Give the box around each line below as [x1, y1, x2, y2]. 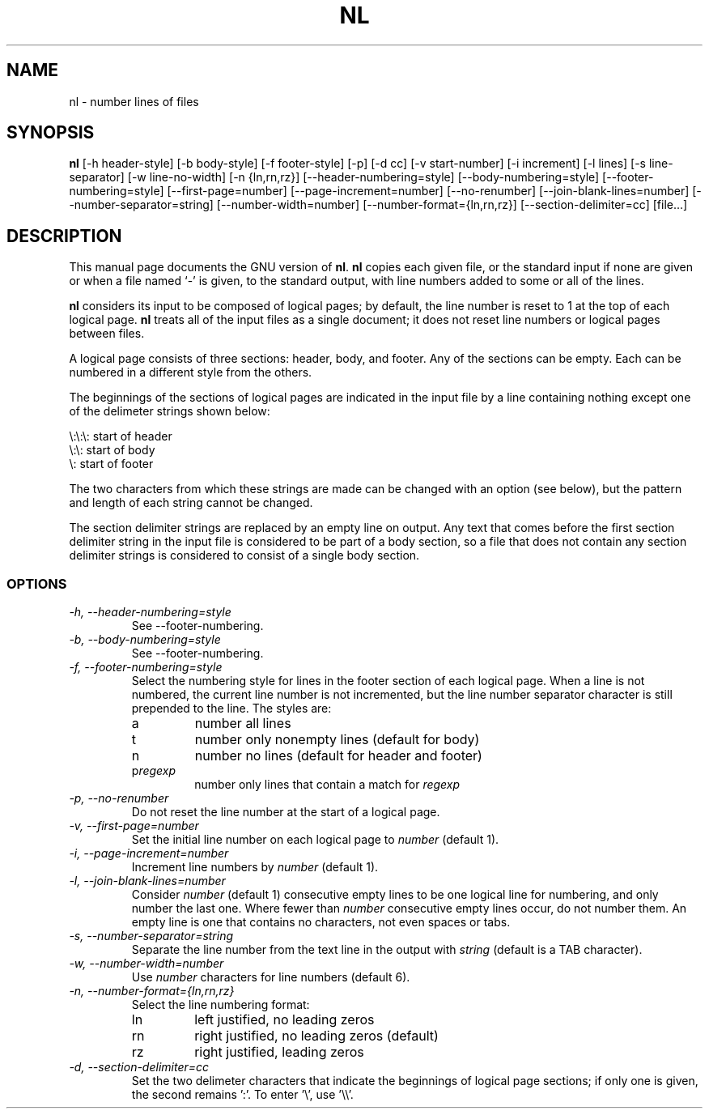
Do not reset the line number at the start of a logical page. [131, 805, 440, 819]
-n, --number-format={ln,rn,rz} [69, 984, 235, 998]
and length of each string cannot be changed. [69, 496, 313, 510]
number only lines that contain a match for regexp [194, 777, 461, 792]
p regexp [131, 764, 176, 778]
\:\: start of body [69, 443, 155, 457]
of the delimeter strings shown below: [69, 404, 270, 419]
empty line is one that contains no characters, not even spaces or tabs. [131, 915, 511, 930]
